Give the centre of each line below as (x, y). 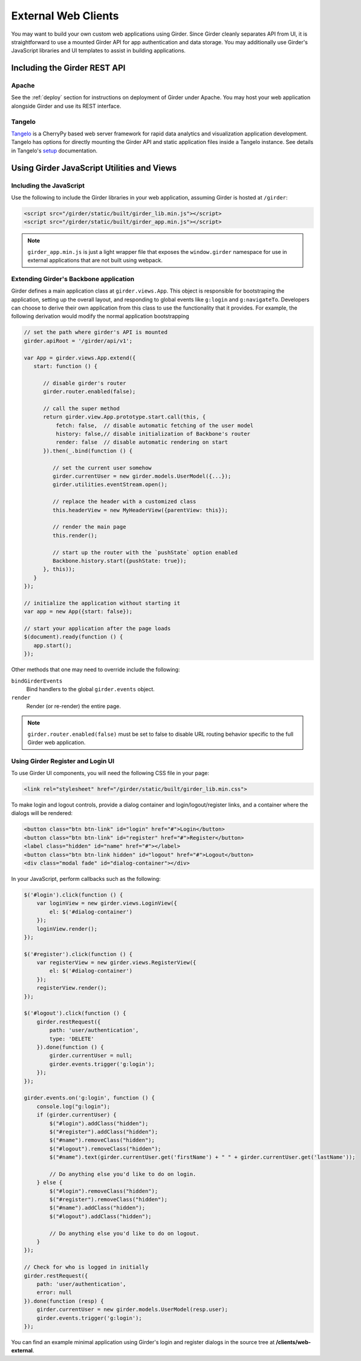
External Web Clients (65, 16)
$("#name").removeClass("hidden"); (102, 1140)
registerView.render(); (72, 988)
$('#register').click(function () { (78, 954)
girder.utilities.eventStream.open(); (110, 485)
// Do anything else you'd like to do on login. (123, 1174)
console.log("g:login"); (73, 1106)
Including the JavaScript (48, 186)
